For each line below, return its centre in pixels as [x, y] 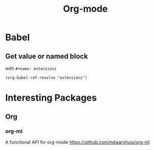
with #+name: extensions [31, 68]
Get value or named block [46, 56]
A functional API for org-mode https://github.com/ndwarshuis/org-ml [77, 142]
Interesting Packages [51, 98]
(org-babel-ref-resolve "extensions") [46, 78]
